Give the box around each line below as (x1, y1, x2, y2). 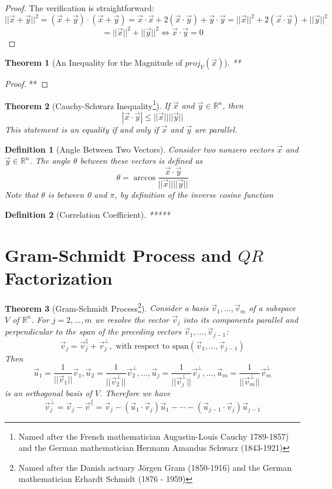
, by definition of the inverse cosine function (114, 188, 273, 201)
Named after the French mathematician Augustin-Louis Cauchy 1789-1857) (18, 430, 289, 442)
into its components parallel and (183, 313, 299, 325)
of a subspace (249, 302, 296, 314)
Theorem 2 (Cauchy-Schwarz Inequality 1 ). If (5, 97, 170, 112)
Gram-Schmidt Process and (5, 242, 232, 267)
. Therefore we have (99, 387, 171, 399)
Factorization (5, 265, 113, 289)
